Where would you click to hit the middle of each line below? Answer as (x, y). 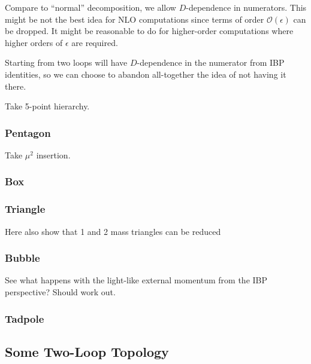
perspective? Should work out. (60, 292)
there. (16, 86)
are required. (95, 42)
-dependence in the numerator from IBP (211, 62)
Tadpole (25, 318)
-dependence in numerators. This (246, 7)
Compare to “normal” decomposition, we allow (90, 7)
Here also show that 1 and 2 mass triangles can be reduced (113, 231)
